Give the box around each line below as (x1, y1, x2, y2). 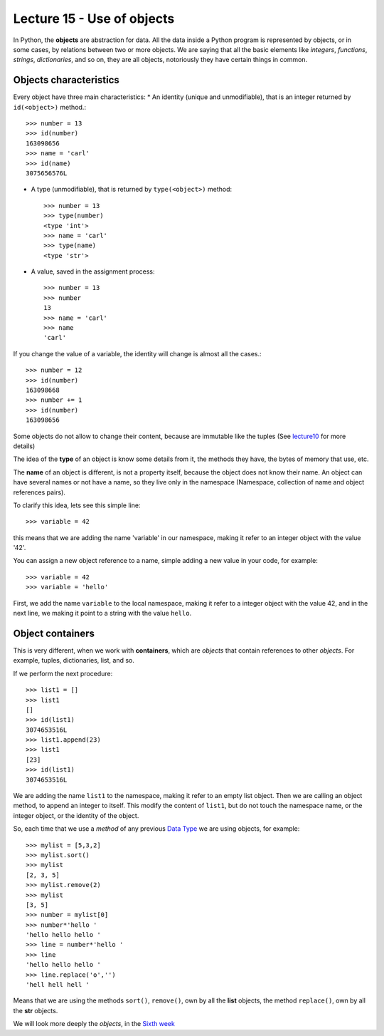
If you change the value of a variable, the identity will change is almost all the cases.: (13, 349, 262, 358)
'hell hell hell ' (26, 980, 90, 989)
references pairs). (13, 488, 65, 497)
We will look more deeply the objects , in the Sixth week (13, 1020, 176, 1028)
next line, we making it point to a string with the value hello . (13, 609, 192, 618)
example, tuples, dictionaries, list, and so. (13, 656, 135, 665)
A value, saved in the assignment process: (31, 267, 156, 276)
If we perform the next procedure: (13, 669, 113, 678)
